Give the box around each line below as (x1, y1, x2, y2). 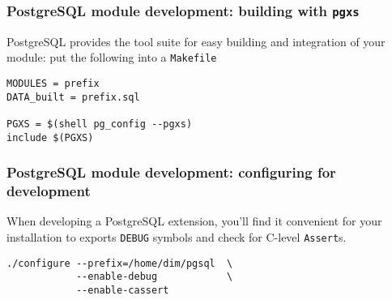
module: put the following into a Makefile (6, 49, 217, 66)
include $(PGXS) (6, 131, 94, 144)
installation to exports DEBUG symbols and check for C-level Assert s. (6, 229, 347, 246)
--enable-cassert (75, 285, 169, 297)
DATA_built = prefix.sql (6, 91, 140, 103)
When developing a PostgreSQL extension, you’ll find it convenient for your (6, 212, 382, 229)
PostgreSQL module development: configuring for (6, 162, 336, 182)
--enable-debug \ (75, 271, 233, 283)
